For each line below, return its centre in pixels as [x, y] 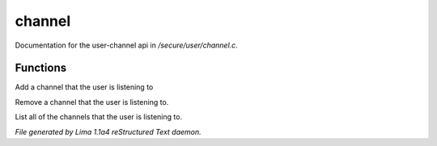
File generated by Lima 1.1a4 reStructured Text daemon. [108, 131]
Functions [41, 68]
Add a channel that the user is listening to [84, 87]
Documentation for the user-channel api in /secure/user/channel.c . [126, 45]
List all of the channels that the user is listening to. [98, 117]
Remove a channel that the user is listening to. [92, 102]
